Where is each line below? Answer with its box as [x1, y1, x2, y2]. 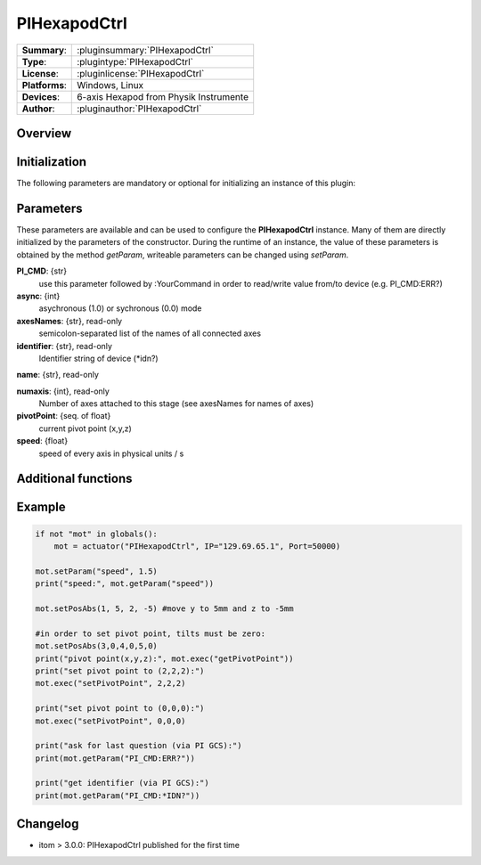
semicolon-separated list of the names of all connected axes [38, 328, 262, 339]
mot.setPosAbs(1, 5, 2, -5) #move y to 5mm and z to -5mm [35, 603, 294, 614]
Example [16, 500, 66, 515]
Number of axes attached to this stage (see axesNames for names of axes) [38, 398, 314, 409]
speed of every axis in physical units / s [38, 448, 184, 459]
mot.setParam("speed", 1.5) [35, 566, 158, 576]
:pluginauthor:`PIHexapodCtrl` [77, 102, 202, 115]
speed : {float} [16, 436, 69, 446]
